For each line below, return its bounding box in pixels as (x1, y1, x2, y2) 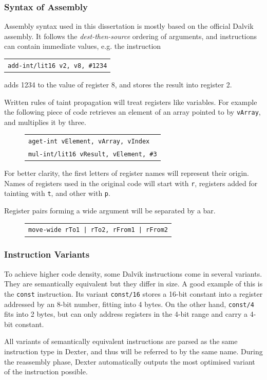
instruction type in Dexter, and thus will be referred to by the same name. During (4, 346, 263, 357)
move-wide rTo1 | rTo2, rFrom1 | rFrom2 (28, 226, 168, 234)
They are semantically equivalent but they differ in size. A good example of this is (4, 278, 263, 289)
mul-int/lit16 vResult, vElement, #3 (28, 151, 157, 158)
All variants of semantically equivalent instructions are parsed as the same (4, 336, 238, 347)
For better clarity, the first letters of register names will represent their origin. (4, 168, 250, 178)
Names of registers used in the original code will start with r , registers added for (4, 177, 258, 188)
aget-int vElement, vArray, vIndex (28, 138, 150, 146)
